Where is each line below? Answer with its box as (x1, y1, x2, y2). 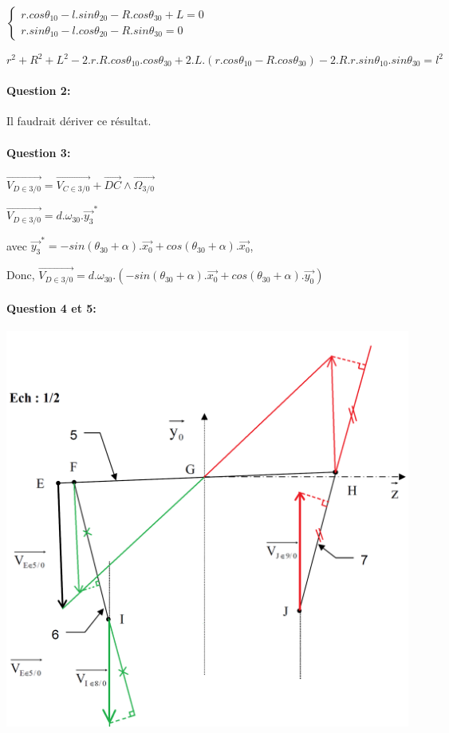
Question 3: (6, 144, 71, 160)
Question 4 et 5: (6, 299, 96, 316)
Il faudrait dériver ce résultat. (6, 112, 152, 129)
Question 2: (6, 82, 71, 99)
